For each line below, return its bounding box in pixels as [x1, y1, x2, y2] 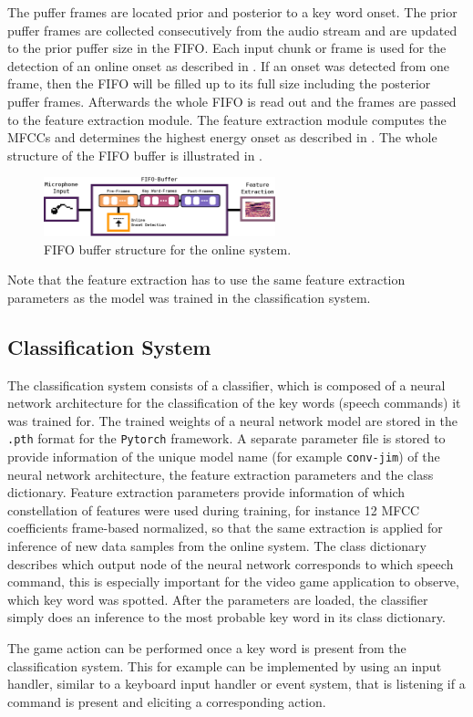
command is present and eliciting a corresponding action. [7, 691, 326, 711]
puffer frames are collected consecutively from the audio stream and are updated [7, 20, 458, 39]
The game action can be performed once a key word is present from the [7, 638, 406, 657]
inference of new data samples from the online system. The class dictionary [7, 535, 427, 555]
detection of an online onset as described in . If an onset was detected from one [7, 56, 449, 75]
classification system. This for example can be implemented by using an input [7, 656, 442, 675]
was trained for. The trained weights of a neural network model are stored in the [7, 410, 458, 430]
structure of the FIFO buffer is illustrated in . [7, 145, 263, 164]
